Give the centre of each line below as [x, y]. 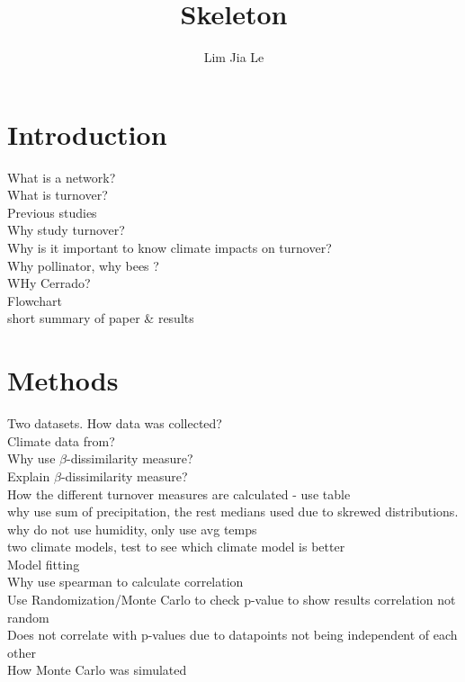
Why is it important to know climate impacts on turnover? [170, 248]
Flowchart [35, 300]
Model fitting [44, 564]
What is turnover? [58, 195]
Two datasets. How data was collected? [115, 423]
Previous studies [52, 212]
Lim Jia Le [234, 57]
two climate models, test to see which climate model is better [176, 547]
